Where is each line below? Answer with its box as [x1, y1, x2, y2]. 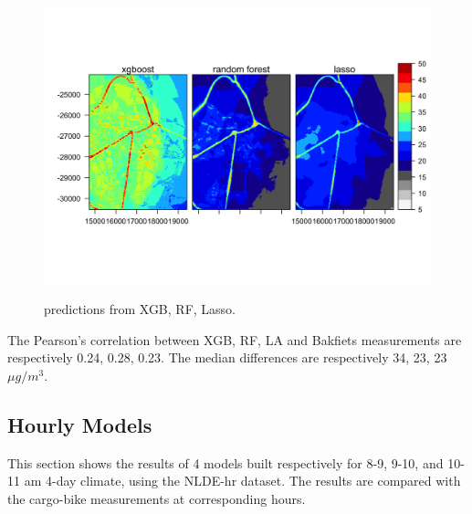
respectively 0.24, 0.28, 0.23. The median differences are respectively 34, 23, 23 [7, 348, 447, 367]
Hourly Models [7, 411, 152, 439]
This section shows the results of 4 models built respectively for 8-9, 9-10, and [7, 453, 444, 472]
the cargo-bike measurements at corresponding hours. [7, 489, 306, 509]
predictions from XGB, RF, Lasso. [44, 299, 236, 319]
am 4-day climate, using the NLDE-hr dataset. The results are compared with [24, 471, 461, 490]
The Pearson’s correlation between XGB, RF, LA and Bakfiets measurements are [7, 330, 462, 349]
